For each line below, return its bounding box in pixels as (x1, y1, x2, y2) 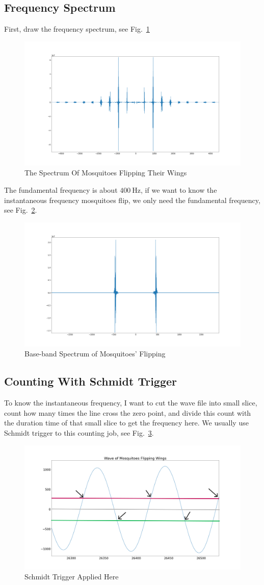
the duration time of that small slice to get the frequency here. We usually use (4, 417, 249, 428)
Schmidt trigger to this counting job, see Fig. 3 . (4, 427, 154, 438)
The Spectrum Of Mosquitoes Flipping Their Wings (24, 167, 187, 178)
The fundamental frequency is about (4, 185, 118, 195)
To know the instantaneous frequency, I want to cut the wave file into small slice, (4, 397, 257, 408)
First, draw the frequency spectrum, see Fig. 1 (4, 24, 150, 34)
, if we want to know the (141, 185, 217, 195)
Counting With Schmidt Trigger (4, 373, 177, 389)
